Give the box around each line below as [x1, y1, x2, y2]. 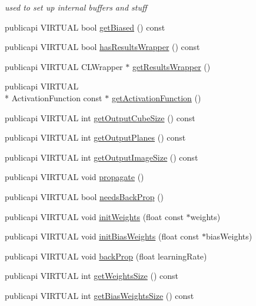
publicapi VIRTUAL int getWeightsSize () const [5, 270, 178, 282]
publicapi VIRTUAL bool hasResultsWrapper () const [5, 41, 200, 53]
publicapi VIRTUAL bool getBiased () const [5, 21, 165, 33]
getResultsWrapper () [132, 60, 211, 72]
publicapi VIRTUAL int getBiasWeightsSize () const [5, 289, 194, 301]
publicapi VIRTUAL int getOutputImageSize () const [5, 151, 198, 163]
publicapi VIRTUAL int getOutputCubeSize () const [5, 111, 195, 124]
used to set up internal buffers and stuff [5, 1, 147, 13]
